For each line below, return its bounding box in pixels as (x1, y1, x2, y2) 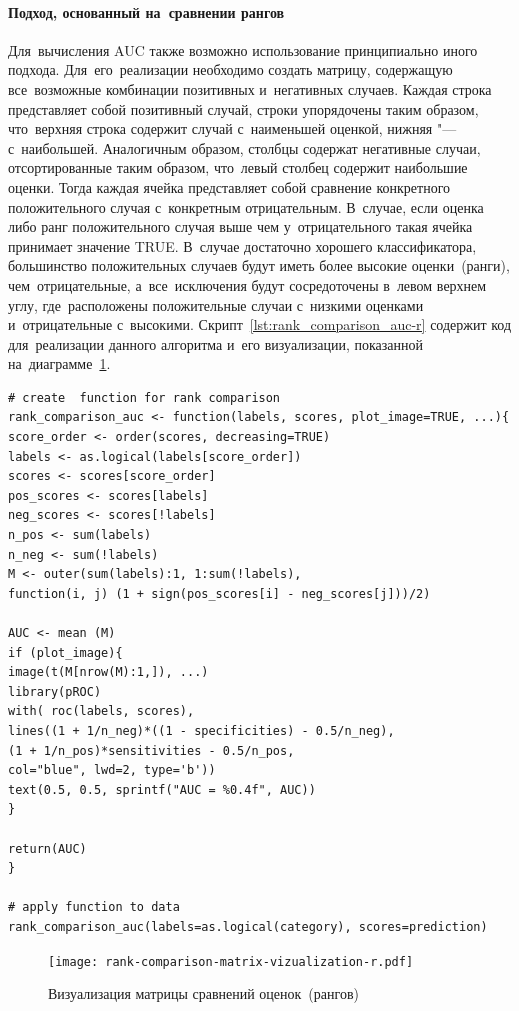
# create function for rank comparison (8, 390, 281, 405)
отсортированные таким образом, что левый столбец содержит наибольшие (8, 157, 468, 178)
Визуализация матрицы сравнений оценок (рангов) (48, 983, 359, 1004)
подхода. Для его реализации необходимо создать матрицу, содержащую (8, 59, 453, 80)
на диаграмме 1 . (8, 353, 111, 374)
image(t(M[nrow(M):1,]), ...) (8, 665, 209, 680)
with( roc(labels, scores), (8, 704, 195, 719)
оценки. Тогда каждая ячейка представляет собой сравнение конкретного (8, 176, 451, 197)
